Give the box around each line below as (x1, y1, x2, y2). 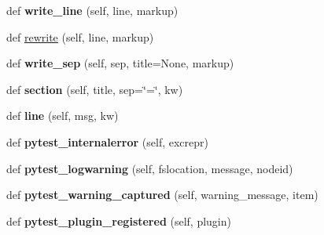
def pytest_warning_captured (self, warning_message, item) (6, 186, 318, 203)
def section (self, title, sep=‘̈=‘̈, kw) (6, 81, 183, 97)
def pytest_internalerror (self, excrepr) (6, 133, 209, 150)
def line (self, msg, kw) (6, 107, 119, 124)
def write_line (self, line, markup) (6, 2, 179, 18)
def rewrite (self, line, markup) (6, 28, 154, 45)
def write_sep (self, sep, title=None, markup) (6, 55, 234, 71)
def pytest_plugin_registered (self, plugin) (6, 212, 231, 229)
